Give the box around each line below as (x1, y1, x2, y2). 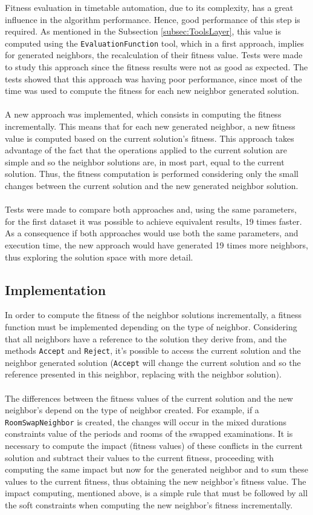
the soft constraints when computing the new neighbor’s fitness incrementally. (5, 499, 293, 511)
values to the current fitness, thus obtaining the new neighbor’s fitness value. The (5, 474, 306, 487)
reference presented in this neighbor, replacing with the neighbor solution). (5, 368, 282, 380)
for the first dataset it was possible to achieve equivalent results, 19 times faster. (5, 214, 302, 227)
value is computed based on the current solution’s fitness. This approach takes (5, 131, 294, 144)
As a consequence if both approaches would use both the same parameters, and (5, 227, 298, 239)
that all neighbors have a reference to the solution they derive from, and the (5, 332, 287, 345)
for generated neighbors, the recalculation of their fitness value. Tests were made (5, 48, 303, 61)
